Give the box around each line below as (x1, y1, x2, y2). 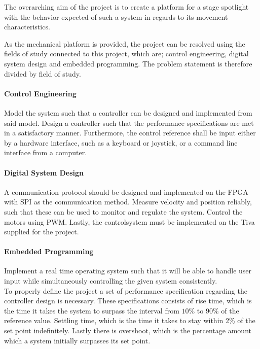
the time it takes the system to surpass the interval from (4, 305, 179, 316)
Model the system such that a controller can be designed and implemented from (4, 107, 252, 118)
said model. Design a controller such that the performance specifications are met (4, 117, 254, 128)
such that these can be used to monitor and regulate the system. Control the (4, 206, 243, 217)
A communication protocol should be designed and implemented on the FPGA (4, 186, 248, 197)
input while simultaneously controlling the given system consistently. (4, 275, 217, 286)
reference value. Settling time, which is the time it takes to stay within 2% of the (4, 315, 255, 326)
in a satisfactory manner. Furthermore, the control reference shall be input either (4, 127, 256, 138)
